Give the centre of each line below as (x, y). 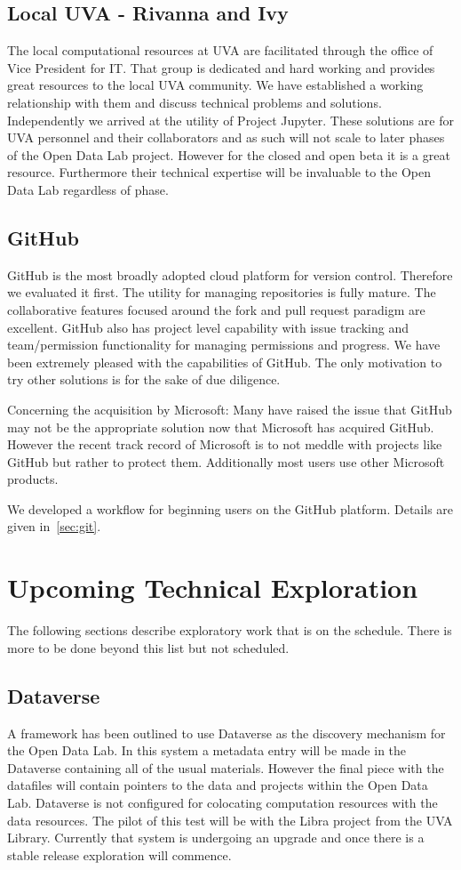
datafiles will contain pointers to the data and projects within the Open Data (218, 785)
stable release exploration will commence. (119, 854)
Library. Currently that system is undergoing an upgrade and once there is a (216, 838)
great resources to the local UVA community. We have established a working (215, 85)
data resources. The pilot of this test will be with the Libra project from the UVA (230, 820)
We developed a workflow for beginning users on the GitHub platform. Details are (230, 508)
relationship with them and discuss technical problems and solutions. (195, 102)
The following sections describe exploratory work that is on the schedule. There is (230, 630)
